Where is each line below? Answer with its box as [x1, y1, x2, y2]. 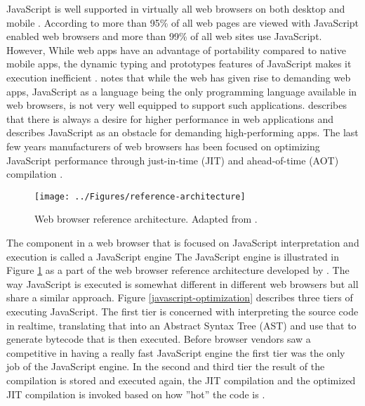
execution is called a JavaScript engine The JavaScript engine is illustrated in [6, 249, 340, 263]
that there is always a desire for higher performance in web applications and [6, 111, 334, 126]
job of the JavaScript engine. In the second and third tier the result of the [6, 359, 325, 374]
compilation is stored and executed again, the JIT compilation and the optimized [6, 372, 356, 387]
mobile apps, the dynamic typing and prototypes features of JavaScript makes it [6, 56, 352, 71]
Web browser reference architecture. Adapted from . [34, 211, 258, 226]
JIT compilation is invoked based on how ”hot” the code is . [6, 386, 265, 401]
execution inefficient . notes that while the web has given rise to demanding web [6, 70, 351, 84]
